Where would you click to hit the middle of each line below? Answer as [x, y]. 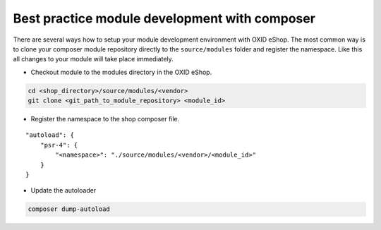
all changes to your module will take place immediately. [93, 59]
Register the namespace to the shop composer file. [105, 119]
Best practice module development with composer [164, 18]
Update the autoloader [64, 190]
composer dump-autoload [69, 209]
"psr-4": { [59, 145]
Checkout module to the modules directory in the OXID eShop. [121, 72]
